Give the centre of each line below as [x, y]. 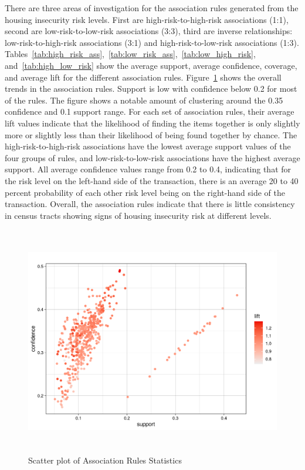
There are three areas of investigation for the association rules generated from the [152, 8]
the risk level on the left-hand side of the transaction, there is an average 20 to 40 [152, 180]
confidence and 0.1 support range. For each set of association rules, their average [150, 111]
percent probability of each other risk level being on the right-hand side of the [145, 192]
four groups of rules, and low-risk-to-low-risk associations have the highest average [152, 157]
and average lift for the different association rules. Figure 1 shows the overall [143, 77]
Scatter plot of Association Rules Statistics [105, 460]
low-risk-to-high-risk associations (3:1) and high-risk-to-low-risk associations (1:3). [152, 42]
